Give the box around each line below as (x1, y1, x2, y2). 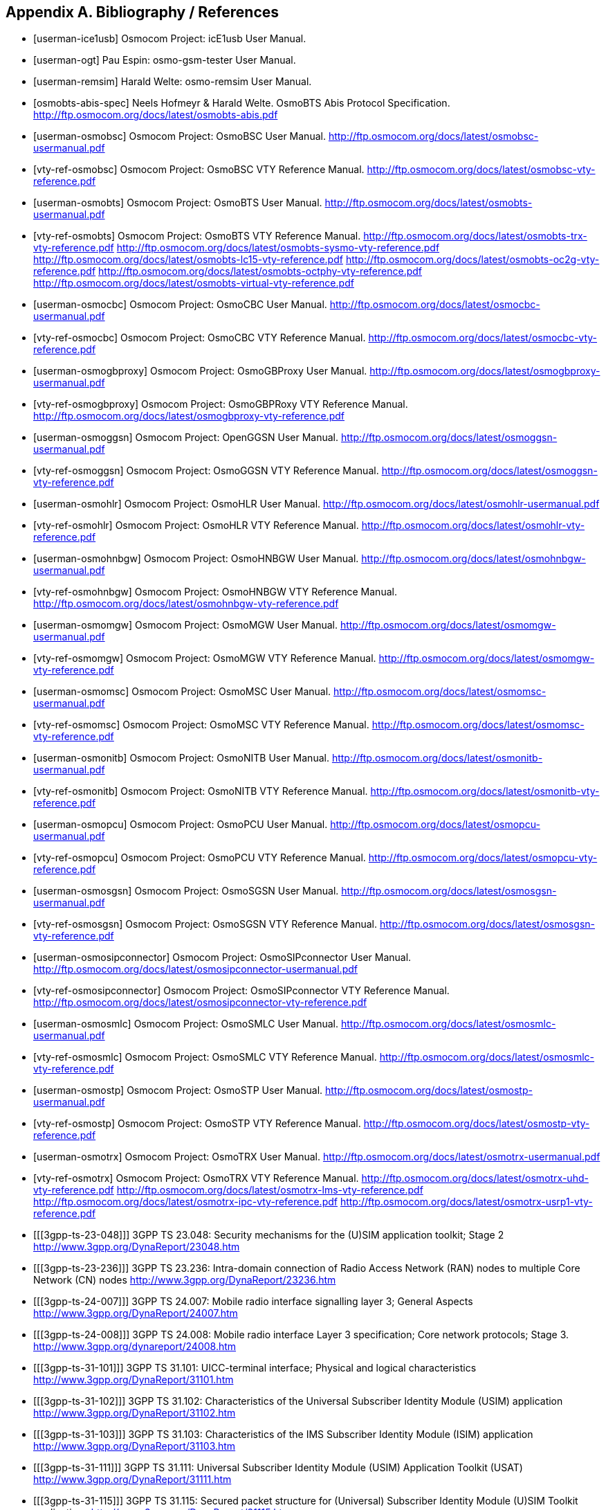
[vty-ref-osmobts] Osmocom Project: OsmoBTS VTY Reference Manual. (33, 230, 361, 242)
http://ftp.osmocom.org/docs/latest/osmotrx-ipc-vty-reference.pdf (33, 1196, 338, 1208)
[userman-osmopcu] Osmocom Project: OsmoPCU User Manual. (33, 818, 328, 831)
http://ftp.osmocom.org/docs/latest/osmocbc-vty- (368, 332, 598, 344)
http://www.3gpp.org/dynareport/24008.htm (33, 1340, 237, 1353)
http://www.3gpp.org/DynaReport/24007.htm (33, 1307, 238, 1320)
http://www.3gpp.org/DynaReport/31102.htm (33, 1407, 236, 1419)
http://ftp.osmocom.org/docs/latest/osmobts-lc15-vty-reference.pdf (33, 253, 343, 266)
